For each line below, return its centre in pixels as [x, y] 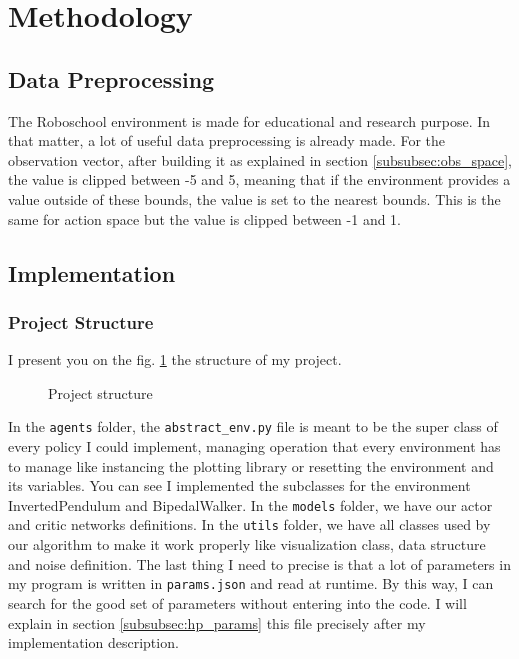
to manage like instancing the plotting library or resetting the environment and [251, 465]
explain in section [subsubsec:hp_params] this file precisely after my [217, 622]
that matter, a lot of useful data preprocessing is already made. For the [227, 140]
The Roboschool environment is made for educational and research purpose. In [249, 120]
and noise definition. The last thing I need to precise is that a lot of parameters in [259, 563]
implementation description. [93, 642]
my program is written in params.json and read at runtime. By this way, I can [251, 583]
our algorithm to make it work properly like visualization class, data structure [247, 544]
